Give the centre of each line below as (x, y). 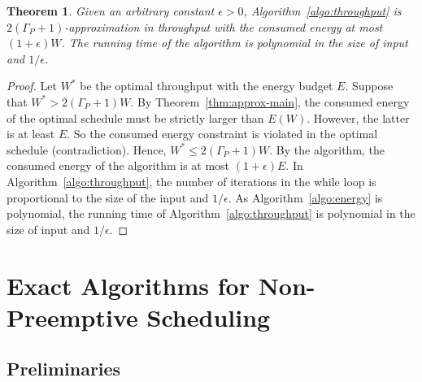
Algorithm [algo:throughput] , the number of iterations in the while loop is (191, 181)
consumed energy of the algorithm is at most (118, 165)
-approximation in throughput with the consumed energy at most (224, 26)
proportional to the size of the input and (108, 197)
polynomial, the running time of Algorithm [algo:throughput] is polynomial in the (211, 213)
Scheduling (209, 317)
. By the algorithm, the (327, 149)
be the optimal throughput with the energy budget (207, 86)
